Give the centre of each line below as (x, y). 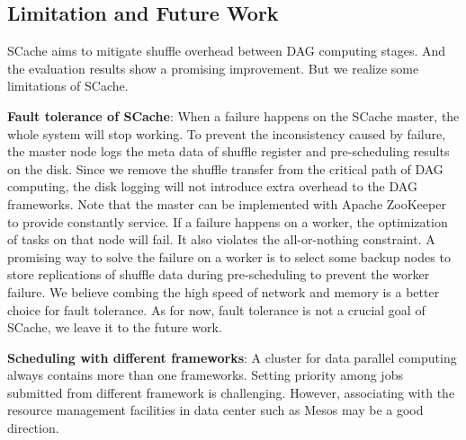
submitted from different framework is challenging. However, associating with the (231, 392)
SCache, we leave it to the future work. (115, 327)
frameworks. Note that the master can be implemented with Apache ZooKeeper (227, 203)
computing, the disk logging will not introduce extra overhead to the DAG (212, 186)
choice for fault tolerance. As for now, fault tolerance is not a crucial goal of (216, 309)
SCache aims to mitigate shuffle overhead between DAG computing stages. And (227, 51)
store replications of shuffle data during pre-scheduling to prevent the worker (219, 274)
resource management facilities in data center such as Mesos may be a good (215, 410)
